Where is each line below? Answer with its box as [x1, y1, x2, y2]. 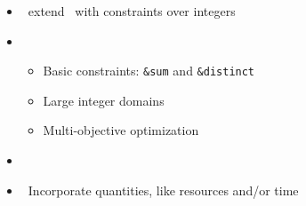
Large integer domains [43, 91, 165, 109]
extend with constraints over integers [28, 2, 236, 20]
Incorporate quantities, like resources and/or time [28, 180, 299, 199]
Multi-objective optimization [43, 121, 199, 139]
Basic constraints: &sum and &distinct [43, 61, 255, 80]
